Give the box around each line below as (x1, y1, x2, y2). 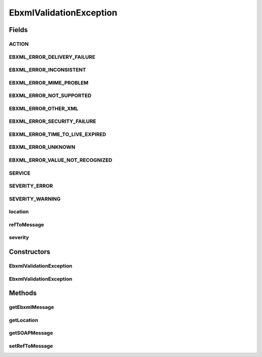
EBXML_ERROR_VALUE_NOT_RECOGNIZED (9, 157, 113, 163)
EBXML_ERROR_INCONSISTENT (9, 66, 86, 73)
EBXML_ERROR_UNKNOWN (9, 144, 75, 150)
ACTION (9, 40, 29, 47)
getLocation (9, 317, 38, 324)
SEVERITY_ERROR (9, 182, 53, 189)
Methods (9, 289, 37, 297)
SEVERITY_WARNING (9, 195, 61, 202)
